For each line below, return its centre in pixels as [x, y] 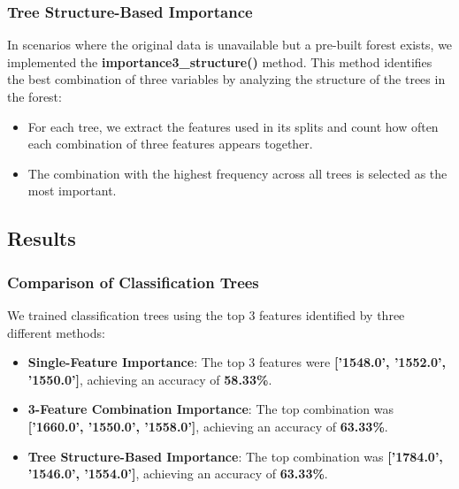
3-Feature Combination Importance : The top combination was [211, 409]
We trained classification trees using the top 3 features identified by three [206, 314]
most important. [72, 191]
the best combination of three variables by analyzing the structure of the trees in [226, 79]
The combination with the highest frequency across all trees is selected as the [237, 173]
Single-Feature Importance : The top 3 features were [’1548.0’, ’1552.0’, [237, 362]
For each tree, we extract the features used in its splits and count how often [233, 126]
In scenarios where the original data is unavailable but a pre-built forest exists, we [230, 45]
